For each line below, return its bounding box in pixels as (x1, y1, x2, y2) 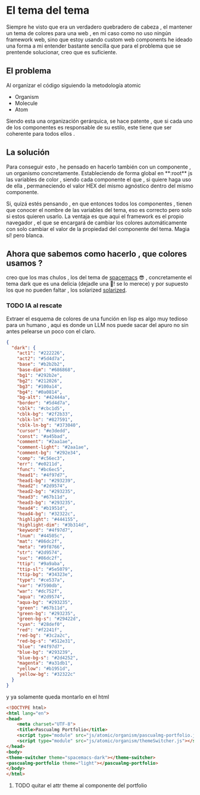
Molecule (14, 99, 38, 107)
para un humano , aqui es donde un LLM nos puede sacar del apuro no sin (6, 321, 189, 328)
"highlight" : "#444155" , (17, 516, 79, 522)
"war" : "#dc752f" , (17, 588, 62, 594)
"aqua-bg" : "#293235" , (17, 599, 73, 605)
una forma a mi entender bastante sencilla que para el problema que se (6, 42, 182, 49)
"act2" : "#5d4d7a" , (17, 356, 65, 362)
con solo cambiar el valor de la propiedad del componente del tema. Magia (6, 225, 190, 232)
